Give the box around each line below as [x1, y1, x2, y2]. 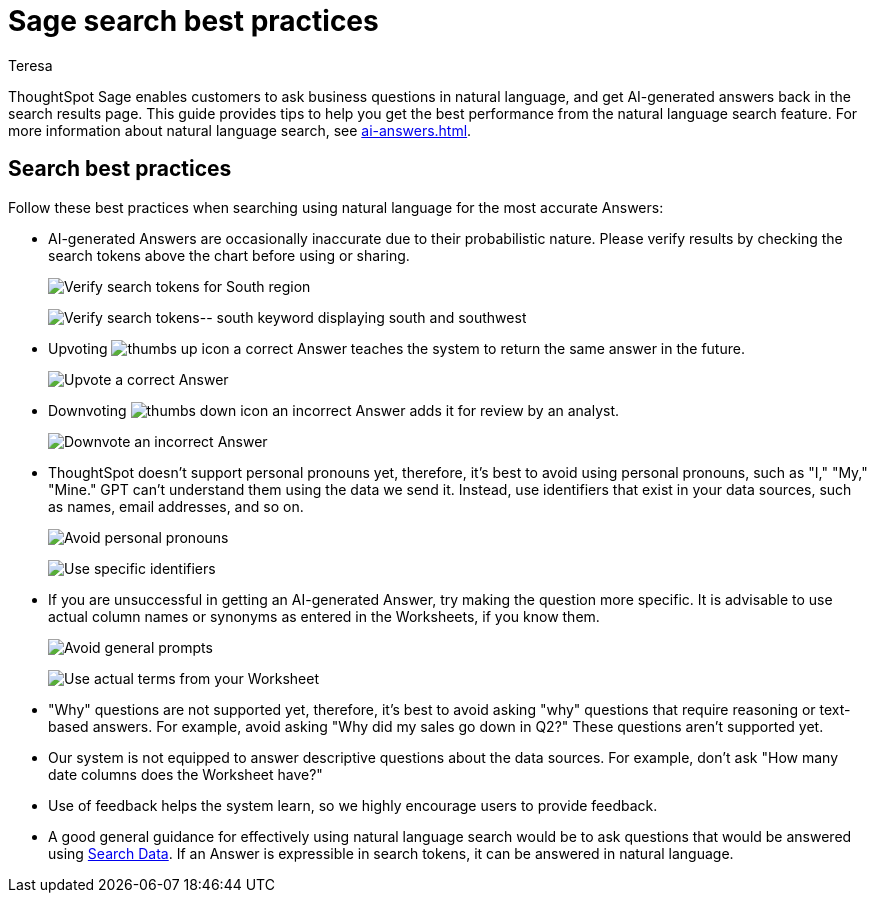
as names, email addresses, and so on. [48, 497, 304, 515]
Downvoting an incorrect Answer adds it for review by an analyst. [48, 401, 620, 419]
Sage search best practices [8, 4, 379, 38]
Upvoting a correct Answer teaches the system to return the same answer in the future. [48, 339, 745, 357]
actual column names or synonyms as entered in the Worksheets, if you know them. [48, 607, 600, 625]
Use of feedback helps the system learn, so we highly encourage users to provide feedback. [48, 796, 658, 814]
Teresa [8, 56, 53, 74]
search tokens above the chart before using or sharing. [48, 246, 410, 264]
